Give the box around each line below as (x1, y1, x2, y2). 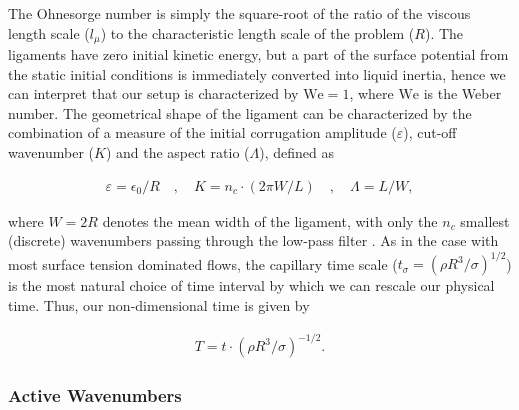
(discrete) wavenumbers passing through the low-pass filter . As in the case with (8, 230, 499, 251)
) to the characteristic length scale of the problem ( (100, 22, 415, 43)
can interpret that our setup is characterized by (8, 83, 299, 104)
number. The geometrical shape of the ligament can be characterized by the (8, 102, 472, 123)
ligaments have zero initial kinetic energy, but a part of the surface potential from (8, 44, 509, 65)
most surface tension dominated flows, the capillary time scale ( (8, 253, 398, 274)
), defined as (259, 142, 334, 163)
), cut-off (403, 122, 457, 143)
